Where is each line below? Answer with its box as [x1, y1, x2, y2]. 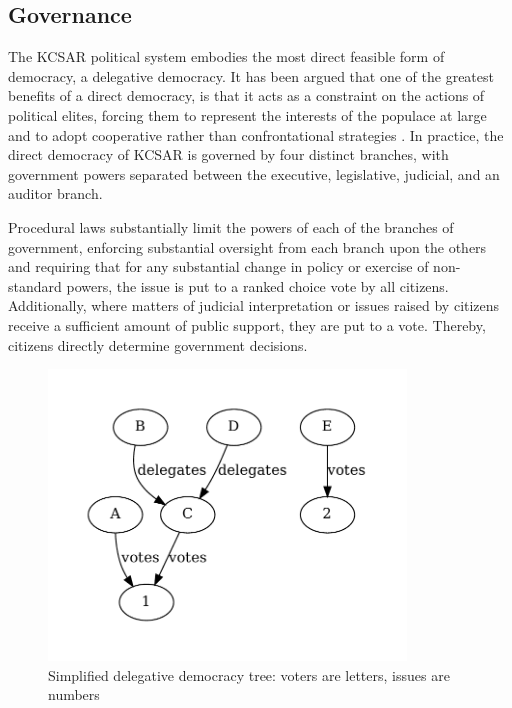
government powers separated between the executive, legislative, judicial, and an [8, 163, 500, 184]
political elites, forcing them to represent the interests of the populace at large [8, 104, 487, 125]
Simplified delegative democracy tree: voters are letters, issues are [48, 664, 450, 685]
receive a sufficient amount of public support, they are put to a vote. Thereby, [8, 314, 486, 335]
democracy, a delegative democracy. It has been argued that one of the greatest [8, 65, 494, 86]
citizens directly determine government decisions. [8, 334, 308, 355]
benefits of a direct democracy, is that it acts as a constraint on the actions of [8, 85, 485, 106]
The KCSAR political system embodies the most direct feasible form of [8, 46, 445, 67]
